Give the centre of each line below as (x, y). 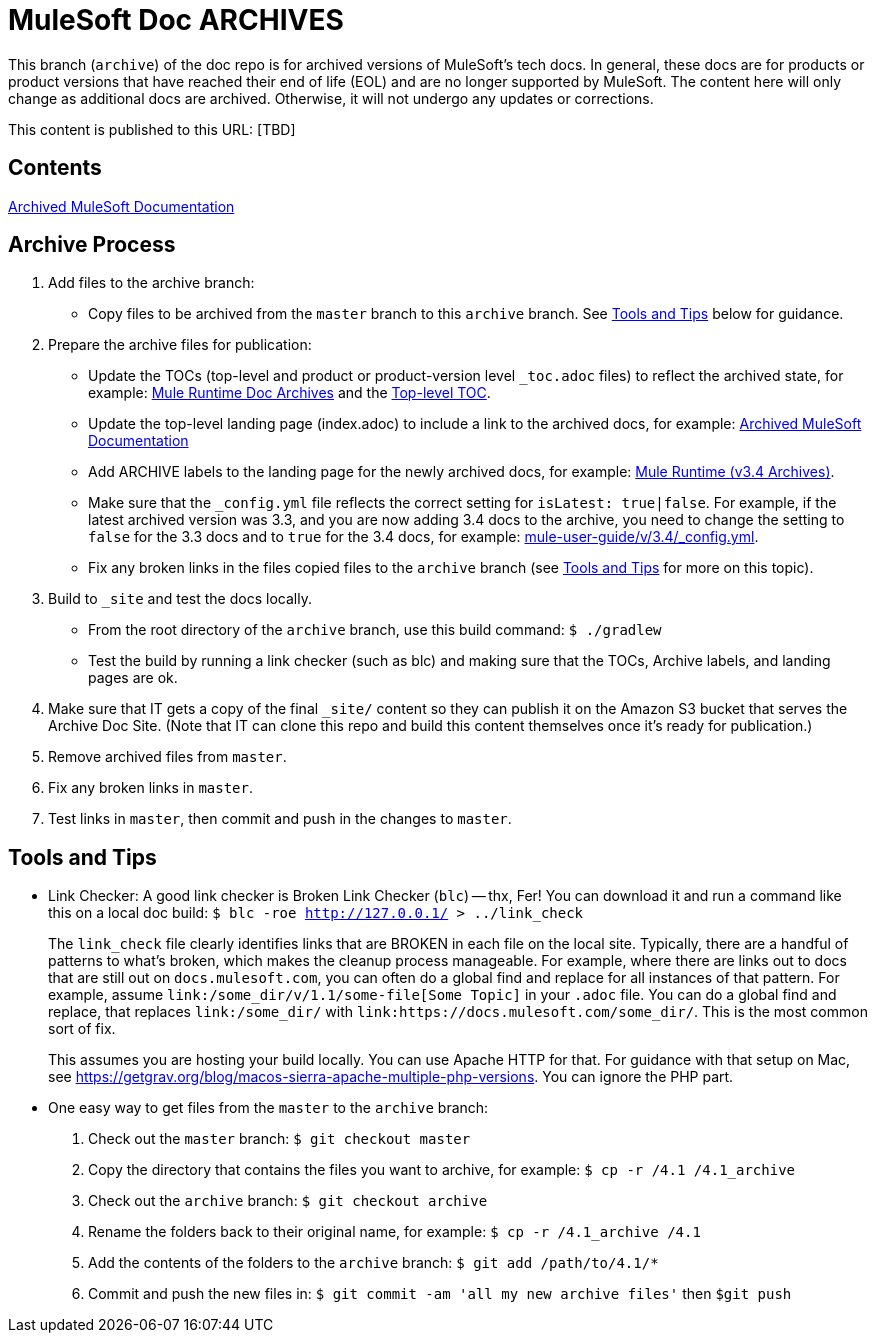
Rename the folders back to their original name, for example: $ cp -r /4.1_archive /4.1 (394, 1232)
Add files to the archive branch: (151, 283)
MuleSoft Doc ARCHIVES (176, 20)
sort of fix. (82, 1029)
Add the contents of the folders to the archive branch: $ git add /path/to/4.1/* (373, 1263)
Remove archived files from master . (167, 757)
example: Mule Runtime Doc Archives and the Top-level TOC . (289, 393)
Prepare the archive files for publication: (180, 345)
